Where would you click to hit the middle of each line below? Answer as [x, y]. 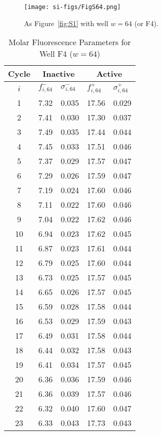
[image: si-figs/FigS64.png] [72, 7]
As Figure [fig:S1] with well [66, 23]
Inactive [59, 74]
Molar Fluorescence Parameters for [70, 42]
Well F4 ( [56, 54]
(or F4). [146, 23]
